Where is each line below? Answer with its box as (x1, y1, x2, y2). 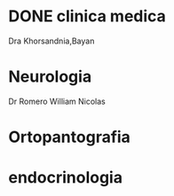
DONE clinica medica (8, 6, 166, 27)
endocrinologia (8, 168, 123, 188)
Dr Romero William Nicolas (8, 96, 106, 106)
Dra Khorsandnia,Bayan (8, 35, 95, 46)
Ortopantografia (8, 127, 130, 147)
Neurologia (8, 67, 92, 87)
